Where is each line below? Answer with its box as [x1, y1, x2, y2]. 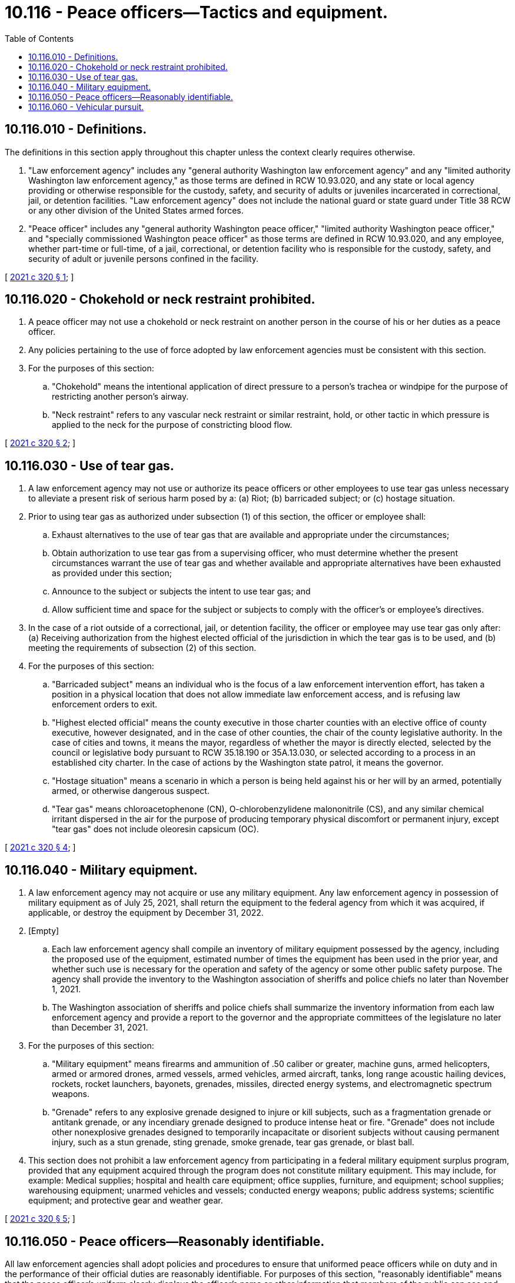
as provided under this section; [52, 568, 172, 579]
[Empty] [28, 926, 59, 936]
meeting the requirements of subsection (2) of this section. [28, 643, 257, 653]
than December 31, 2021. [52, 1022, 148, 1033]
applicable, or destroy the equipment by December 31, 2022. [28, 908, 264, 918]
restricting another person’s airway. [52, 391, 189, 402]
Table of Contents [5, 33, 74, 44]
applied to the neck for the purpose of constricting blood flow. [52, 420, 293, 430]
